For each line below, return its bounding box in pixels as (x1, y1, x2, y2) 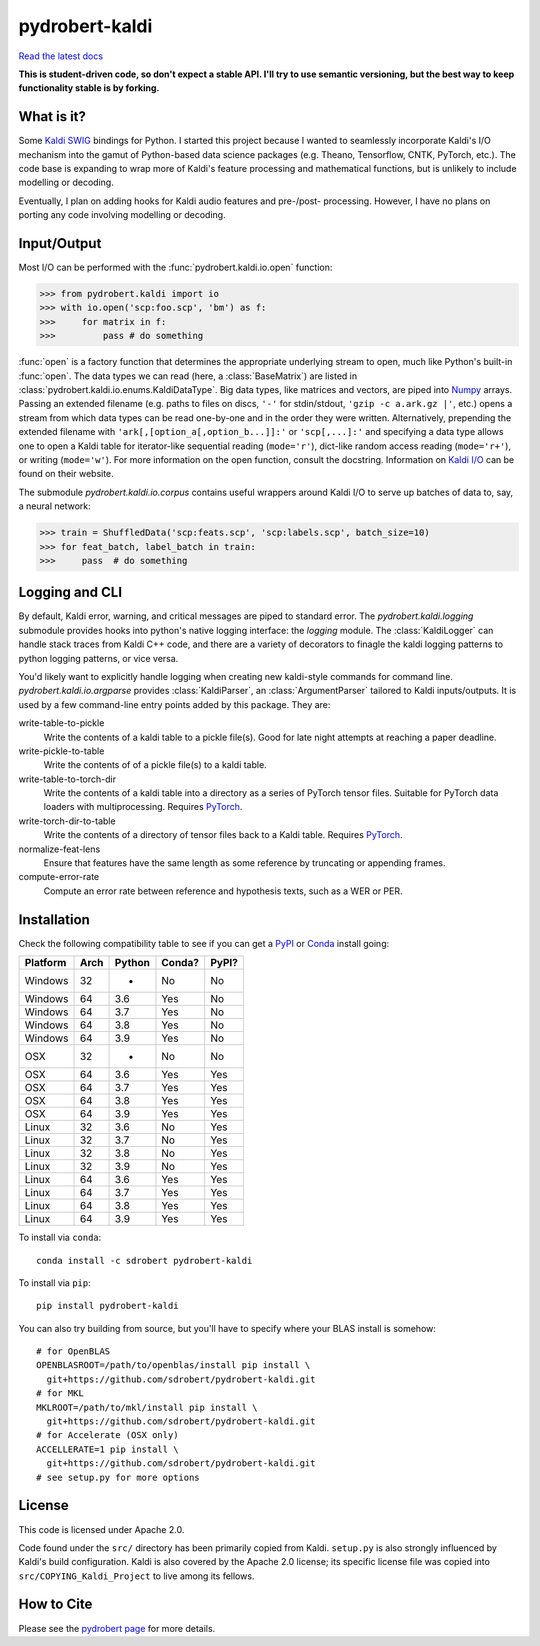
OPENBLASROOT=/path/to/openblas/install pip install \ (36, 1360, 311, 1371)
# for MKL (36, 1388, 84, 1399)
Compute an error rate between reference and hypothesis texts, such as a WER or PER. (43, 885, 403, 897)
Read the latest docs (18, 50, 104, 62)
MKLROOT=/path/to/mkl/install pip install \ (36, 1401, 259, 1413)
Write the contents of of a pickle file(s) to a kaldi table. (43, 759, 267, 771)
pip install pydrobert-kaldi (36, 1300, 179, 1312)
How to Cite (18, 1596, 93, 1613)
